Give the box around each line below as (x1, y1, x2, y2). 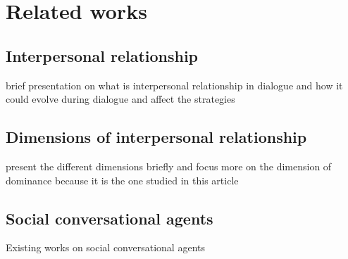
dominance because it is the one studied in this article (6, 172, 239, 187)
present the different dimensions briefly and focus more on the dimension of (6, 158, 332, 173)
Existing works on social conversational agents (6, 240, 205, 255)
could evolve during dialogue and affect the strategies (6, 91, 235, 106)
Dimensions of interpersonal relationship (6, 126, 307, 148)
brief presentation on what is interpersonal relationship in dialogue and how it (6, 77, 343, 92)
